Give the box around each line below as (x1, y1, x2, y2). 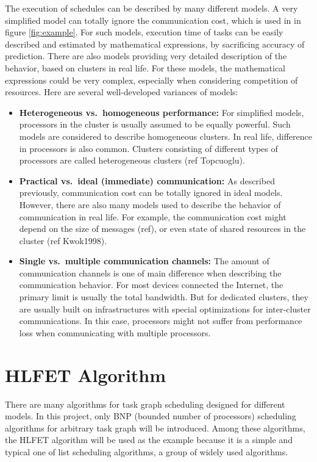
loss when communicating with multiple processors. (19, 326, 211, 339)
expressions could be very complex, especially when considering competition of (5, 73, 298, 86)
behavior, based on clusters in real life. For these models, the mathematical (5, 61, 285, 74)
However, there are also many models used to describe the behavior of (19, 198, 281, 211)
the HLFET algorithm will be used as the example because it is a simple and (5, 433, 293, 446)
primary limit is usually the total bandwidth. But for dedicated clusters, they (19, 291, 308, 303)
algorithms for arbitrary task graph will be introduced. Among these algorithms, (5, 421, 305, 434)
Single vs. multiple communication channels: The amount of (19, 254, 269, 267)
